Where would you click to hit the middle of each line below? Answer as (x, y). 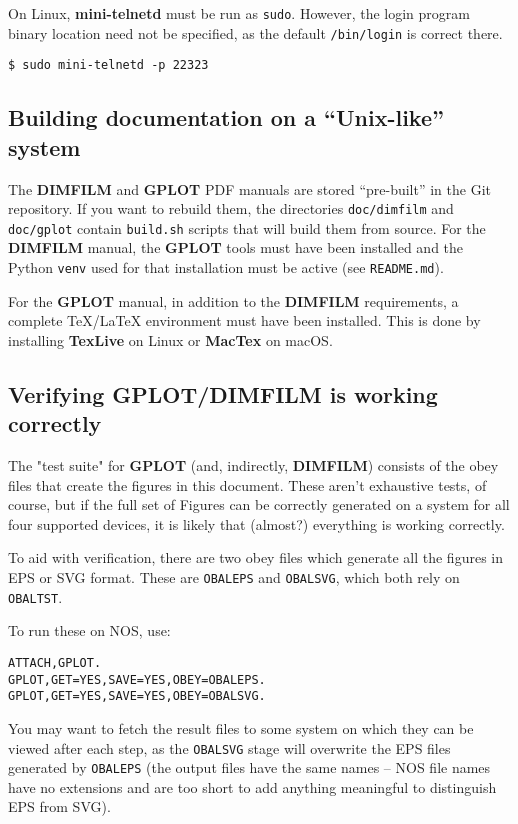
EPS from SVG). (59, 806)
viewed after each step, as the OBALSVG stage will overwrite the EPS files (229, 747)
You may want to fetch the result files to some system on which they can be (241, 727)
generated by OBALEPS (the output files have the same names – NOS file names (249, 767)
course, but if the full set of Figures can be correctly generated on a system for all (259, 504)
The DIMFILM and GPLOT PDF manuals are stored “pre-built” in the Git (249, 188)
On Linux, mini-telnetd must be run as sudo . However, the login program (239, 13)
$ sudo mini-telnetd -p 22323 (108, 65)
